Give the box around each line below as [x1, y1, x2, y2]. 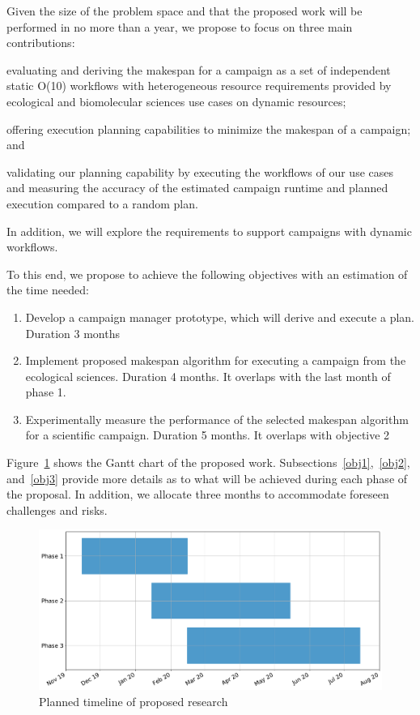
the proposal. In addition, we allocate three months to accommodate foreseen [6, 486, 389, 503]
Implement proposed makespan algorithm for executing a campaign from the [25, 352, 406, 369]
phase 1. [25, 383, 66, 400]
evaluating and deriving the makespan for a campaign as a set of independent [6, 61, 391, 78]
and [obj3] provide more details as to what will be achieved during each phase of [6, 469, 408, 486]
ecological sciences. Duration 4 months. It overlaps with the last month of [25, 367, 391, 384]
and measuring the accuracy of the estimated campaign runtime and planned [6, 179, 388, 196]
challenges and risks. [6, 501, 108, 518]
